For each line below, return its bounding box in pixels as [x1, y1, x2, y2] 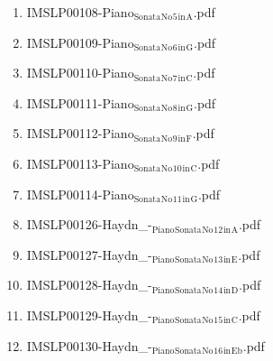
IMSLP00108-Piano [26, 3, 134, 21]
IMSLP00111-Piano [26, 93, 134, 112]
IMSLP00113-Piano [26, 153, 134, 172]
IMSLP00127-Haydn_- [26, 245, 152, 264]
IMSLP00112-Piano [26, 124, 134, 143]
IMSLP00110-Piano [26, 63, 134, 82]
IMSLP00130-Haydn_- [26, 336, 152, 355]
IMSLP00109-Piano [26, 32, 134, 51]
